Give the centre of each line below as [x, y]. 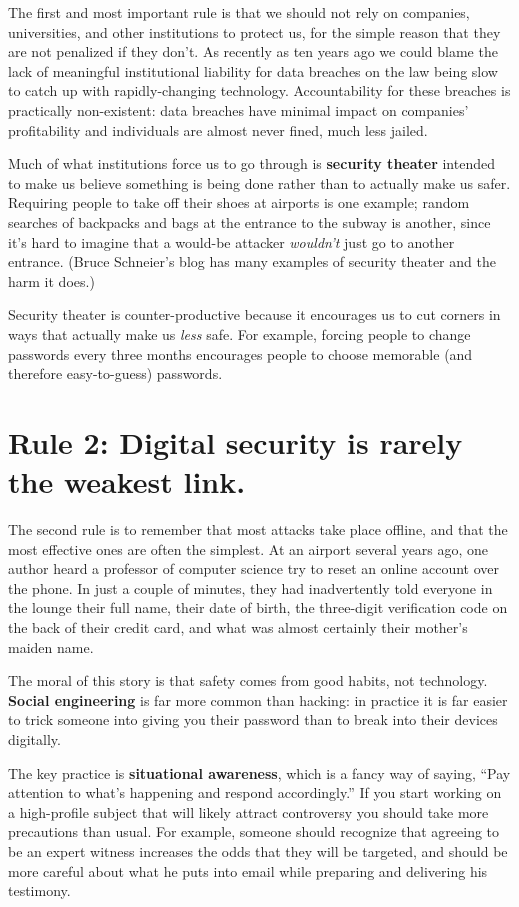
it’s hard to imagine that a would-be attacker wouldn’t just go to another [231, 241]
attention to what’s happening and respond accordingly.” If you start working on [255, 792]
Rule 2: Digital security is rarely [235, 441]
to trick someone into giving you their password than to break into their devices [253, 719]
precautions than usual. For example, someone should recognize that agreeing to [254, 831]
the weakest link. [127, 481]
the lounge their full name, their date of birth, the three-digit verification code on [258, 607]
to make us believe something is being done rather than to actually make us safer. [259, 182]
